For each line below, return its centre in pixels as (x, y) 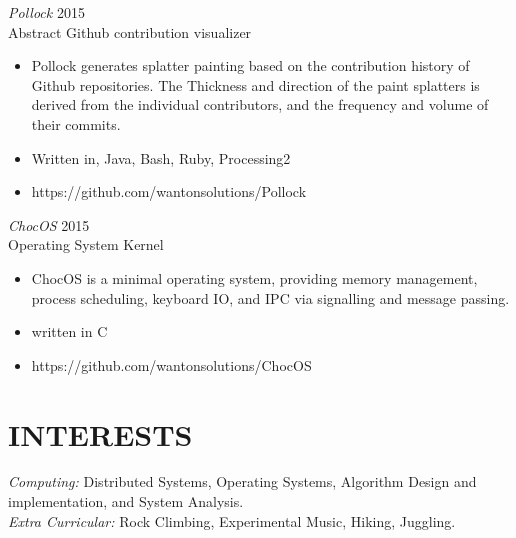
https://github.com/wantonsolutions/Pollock (169, 191)
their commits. (76, 123)
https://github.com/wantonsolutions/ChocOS (171, 364)
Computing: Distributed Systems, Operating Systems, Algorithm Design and (242, 481)
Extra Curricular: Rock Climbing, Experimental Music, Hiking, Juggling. (232, 520)
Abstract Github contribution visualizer (130, 31)
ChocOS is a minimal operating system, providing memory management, (254, 277)
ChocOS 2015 (49, 224)
